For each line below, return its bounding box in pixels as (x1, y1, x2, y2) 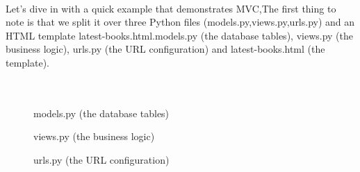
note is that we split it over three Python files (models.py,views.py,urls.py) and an (6, 15, 355, 29)
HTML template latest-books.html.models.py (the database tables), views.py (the (6, 28, 353, 42)
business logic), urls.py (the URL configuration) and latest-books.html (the (6, 42, 325, 56)
